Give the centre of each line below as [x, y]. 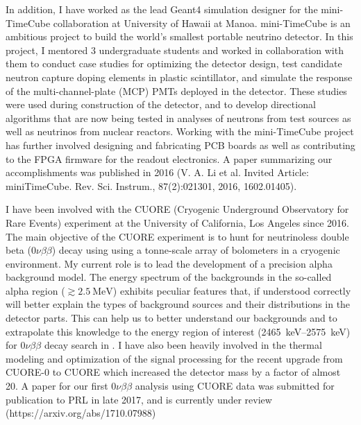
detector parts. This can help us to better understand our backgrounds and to [171, 318]
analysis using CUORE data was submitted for [235, 386]
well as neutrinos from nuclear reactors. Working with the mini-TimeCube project [180, 131]
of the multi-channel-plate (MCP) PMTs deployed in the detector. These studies [176, 90]
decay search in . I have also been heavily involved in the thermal [183, 345]
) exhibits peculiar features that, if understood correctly [232, 290]
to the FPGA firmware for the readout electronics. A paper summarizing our [169, 158]
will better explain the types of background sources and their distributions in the [178, 304]
